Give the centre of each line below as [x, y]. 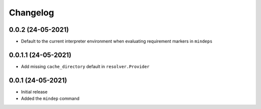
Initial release [34, 92]
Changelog [31, 13]
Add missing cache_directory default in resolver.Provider [85, 66]
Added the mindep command [50, 98]
